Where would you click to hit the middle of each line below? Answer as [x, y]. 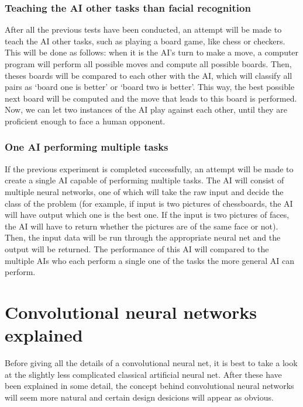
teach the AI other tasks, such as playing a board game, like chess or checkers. [145, 41]
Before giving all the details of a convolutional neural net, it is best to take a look [151, 363]
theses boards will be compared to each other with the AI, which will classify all [149, 75]
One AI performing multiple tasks [87, 147]
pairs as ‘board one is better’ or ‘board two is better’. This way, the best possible [150, 87]
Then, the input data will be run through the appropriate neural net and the [143, 237]
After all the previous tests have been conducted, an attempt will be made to [143, 29]
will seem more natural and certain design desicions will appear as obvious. [139, 397]
